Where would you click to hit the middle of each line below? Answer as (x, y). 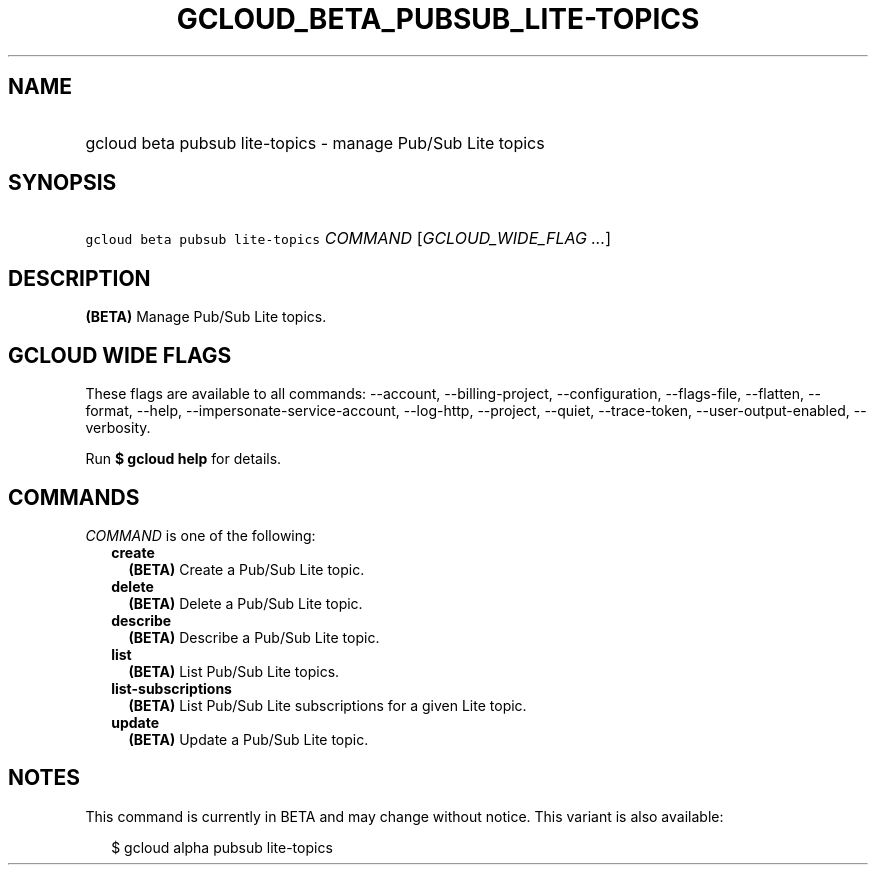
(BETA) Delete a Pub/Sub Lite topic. (245, 603)
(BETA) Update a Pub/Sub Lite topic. (248, 739)
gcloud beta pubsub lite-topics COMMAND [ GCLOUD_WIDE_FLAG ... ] (348, 238)
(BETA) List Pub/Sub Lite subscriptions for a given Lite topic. (327, 705)
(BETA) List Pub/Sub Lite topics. (234, 671)
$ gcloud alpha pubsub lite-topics (222, 847)
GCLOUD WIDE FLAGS (120, 355)
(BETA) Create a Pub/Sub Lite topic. (246, 569)
